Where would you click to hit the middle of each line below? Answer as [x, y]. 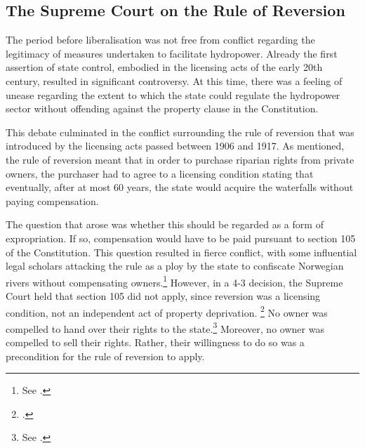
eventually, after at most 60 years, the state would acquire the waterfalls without [180, 187]
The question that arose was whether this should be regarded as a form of [165, 224]
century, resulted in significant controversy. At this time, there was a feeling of [174, 80]
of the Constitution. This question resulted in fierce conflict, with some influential [181, 252]
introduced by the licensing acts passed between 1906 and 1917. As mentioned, [175, 146]
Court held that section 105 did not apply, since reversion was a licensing [163, 295]
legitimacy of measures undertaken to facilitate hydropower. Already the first [172, 53]
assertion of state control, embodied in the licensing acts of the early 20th [164, 67]
